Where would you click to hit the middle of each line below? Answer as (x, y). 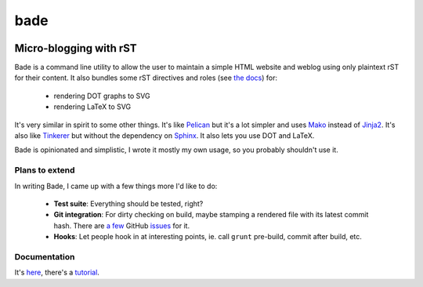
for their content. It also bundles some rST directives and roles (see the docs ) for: (146, 78)
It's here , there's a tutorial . (57, 272)
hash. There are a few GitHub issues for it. (122, 225)
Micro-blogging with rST (76, 48)
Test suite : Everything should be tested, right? (128, 203)
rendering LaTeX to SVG (92, 107)
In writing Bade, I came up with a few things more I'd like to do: (116, 186)
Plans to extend (45, 170)
